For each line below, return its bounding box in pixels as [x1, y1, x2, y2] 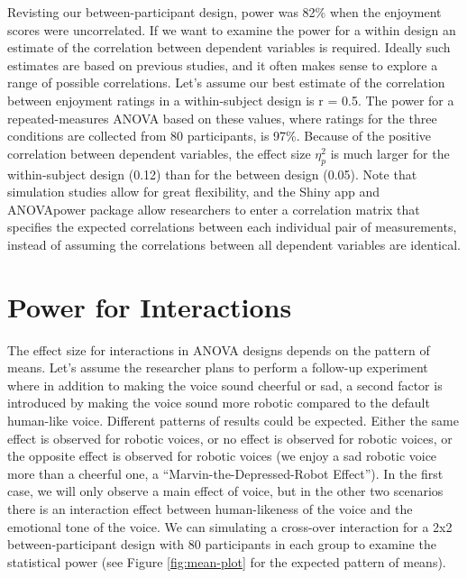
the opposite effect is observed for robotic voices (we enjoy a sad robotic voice [7, 446, 437, 465]
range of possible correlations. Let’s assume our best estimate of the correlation [7, 73, 445, 92]
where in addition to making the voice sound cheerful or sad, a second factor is [7, 375, 443, 394]
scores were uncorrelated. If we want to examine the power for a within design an [7, 20, 456, 39]
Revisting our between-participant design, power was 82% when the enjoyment [7, 3, 442, 21]
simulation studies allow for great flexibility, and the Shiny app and [7, 182, 380, 201]
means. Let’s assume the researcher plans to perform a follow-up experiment [7, 358, 428, 377]
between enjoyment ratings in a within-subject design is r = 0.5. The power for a [7, 90, 454, 109]
